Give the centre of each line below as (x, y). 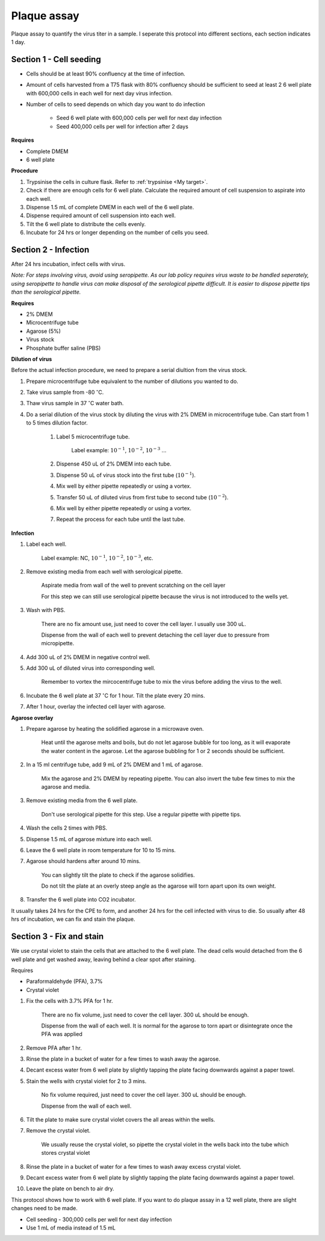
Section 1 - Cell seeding (56, 59)
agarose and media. (66, 786)
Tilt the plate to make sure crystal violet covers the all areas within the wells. (121, 1120)
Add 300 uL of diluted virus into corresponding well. (91, 668)
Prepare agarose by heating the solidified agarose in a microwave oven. (115, 729)
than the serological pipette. (46, 292)
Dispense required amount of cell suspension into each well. (101, 216)
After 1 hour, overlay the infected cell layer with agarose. (96, 707)
